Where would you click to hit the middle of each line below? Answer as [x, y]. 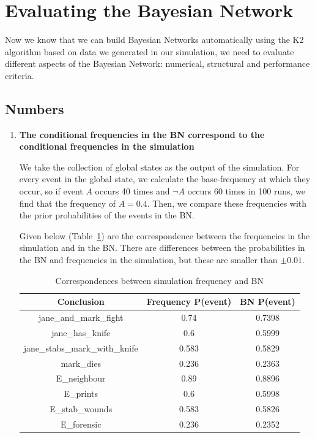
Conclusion [81, 302]
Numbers [35, 108]
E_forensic [81, 424]
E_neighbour [81, 378]
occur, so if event [51, 191]
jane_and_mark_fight [81, 317]
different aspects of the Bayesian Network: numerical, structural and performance [157, 63]
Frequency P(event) [189, 302]
